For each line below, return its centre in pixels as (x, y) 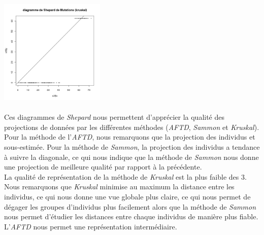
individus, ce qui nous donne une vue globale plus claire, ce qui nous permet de (127, 196)
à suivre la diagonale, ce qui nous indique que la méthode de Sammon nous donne (131, 157)
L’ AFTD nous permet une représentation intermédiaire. (91, 226)
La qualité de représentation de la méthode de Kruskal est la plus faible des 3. (125, 176)
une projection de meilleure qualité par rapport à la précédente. (103, 167)
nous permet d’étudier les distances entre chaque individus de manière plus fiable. (131, 216)
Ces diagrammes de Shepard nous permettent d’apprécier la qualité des (114, 117)
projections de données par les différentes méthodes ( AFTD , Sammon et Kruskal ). (132, 127)
